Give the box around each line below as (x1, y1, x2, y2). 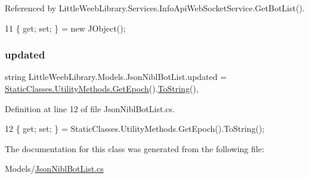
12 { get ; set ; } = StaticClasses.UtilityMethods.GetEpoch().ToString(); (5, 122, 265, 135)
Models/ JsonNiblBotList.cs (5, 162, 104, 175)
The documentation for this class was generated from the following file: (5, 142, 264, 155)
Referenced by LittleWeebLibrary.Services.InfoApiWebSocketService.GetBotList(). (5, 2, 305, 14)
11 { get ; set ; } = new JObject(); (5, 21, 126, 34)
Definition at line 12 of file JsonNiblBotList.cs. (5, 102, 175, 115)
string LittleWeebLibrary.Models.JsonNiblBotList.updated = (5, 70, 227, 83)
